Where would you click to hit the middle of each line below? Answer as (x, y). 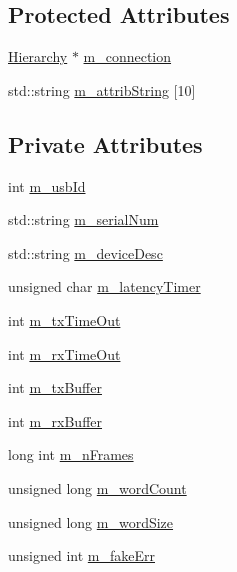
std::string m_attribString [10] (102, 89)
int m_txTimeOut (64, 319)
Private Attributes (105, 143)
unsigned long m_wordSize (91, 521)
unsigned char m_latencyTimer (104, 286)
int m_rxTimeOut (64, 353)
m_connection (127, 56)
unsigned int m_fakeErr (81, 555)
